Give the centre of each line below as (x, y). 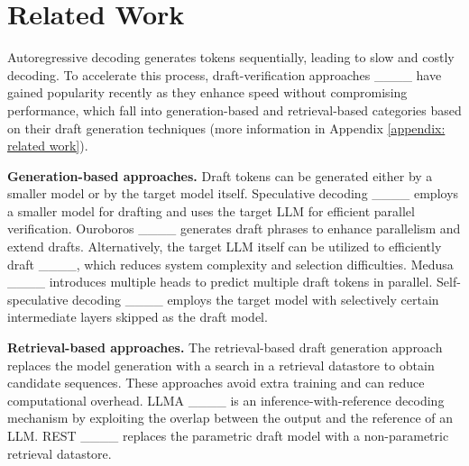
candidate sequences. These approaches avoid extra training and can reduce (216, 383)
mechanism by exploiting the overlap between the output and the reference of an (230, 418)
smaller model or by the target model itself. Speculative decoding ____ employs (233, 193)
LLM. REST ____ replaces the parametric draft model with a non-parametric (228, 435)
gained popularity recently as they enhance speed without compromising (207, 92)
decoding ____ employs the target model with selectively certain (256, 299)
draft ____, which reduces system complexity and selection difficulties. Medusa (230, 264)
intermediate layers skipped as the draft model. (138, 317)
